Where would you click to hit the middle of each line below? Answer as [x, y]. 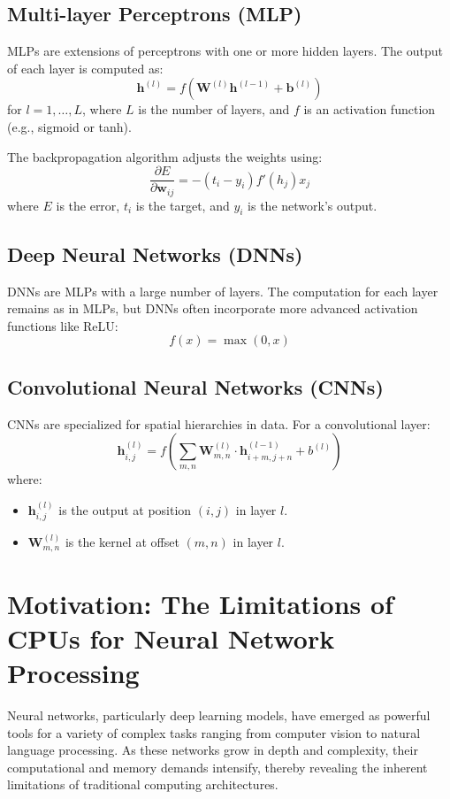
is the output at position [125, 509]
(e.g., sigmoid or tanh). [69, 126]
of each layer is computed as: [85, 68]
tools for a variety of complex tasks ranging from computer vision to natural [214, 732]
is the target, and [183, 205]
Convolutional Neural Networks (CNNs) [195, 386]
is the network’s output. [313, 205]
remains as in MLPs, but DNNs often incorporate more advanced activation [213, 308]
